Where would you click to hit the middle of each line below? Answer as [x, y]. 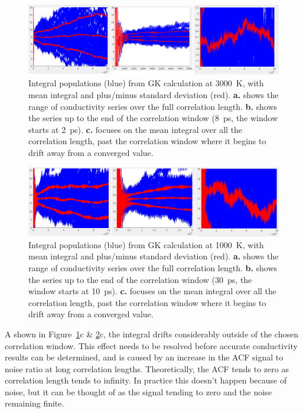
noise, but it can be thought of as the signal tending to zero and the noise [138, 391]
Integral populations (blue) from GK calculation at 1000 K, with [146, 244]
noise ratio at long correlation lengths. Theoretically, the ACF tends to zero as [147, 368]
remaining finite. [35, 403]
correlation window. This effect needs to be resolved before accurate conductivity [151, 345]
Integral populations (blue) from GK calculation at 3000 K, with [146, 83]
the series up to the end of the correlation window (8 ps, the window [153, 118]
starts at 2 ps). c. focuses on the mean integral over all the [136, 129]
